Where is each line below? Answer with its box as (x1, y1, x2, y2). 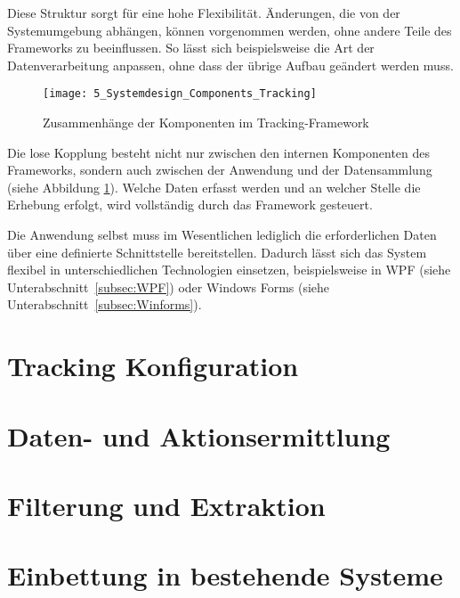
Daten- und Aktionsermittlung (7, 417, 391, 454)
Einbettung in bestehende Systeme (7, 557, 443, 594)
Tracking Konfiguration (7, 348, 299, 384)
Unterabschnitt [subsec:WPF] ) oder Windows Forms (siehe (7, 277, 330, 296)
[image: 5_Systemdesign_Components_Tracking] (43, 87, 317, 101)
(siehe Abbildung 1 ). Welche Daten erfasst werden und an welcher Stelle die (7, 177, 421, 196)
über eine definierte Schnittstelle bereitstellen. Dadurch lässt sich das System (7, 242, 427, 261)
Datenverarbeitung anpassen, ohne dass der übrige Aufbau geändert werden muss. (7, 55, 454, 74)
